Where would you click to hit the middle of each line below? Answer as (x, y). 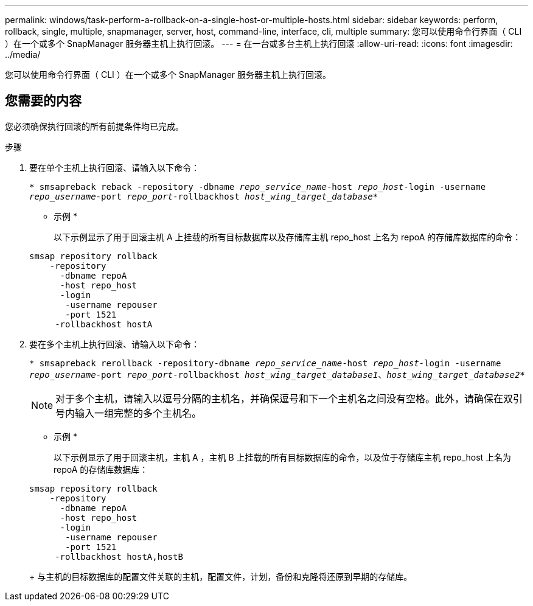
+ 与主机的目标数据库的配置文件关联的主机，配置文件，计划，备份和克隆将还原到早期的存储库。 (221, 576)
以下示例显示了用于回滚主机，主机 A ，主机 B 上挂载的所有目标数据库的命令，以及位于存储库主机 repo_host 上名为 (283, 457)
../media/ (23, 54)
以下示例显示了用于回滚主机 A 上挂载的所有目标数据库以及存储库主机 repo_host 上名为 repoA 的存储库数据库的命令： (287, 237)
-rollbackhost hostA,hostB (119, 556)
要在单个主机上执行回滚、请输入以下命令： (114, 167)
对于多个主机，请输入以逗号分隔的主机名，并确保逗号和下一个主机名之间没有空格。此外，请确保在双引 (289, 398)
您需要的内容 (43, 101)
